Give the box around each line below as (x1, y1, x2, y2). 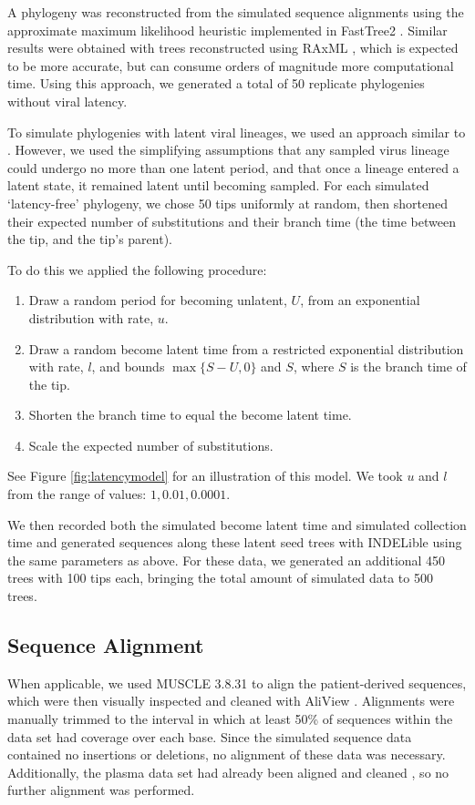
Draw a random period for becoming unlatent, (28, 290, 287, 310)
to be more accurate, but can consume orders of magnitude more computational (7, 56, 454, 75)
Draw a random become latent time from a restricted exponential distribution (28, 339, 464, 358)
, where (293, 357, 335, 376)
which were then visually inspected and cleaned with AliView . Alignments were (7, 691, 455, 710)
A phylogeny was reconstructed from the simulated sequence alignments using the (7, 3, 464, 21)
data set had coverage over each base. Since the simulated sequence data (7, 727, 412, 746)
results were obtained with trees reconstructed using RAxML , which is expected (7, 38, 459, 57)
